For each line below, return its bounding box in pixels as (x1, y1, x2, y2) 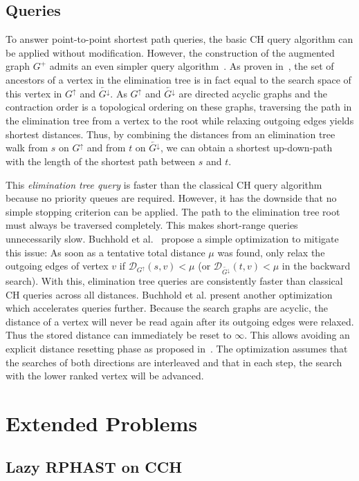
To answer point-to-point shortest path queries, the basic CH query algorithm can (6, 32, 353, 46)
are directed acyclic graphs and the (178, 86, 327, 100)
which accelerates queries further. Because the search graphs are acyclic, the (6, 301, 328, 315)
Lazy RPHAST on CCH (6, 456, 183, 478)
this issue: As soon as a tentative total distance (6, 245, 205, 259)
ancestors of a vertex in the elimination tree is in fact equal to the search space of (6, 72, 351, 86)
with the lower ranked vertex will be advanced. (6, 368, 204, 383)
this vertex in (6, 86, 62, 100)
